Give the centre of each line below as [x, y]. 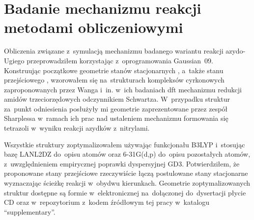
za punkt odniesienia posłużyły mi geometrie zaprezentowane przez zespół [116, 108]
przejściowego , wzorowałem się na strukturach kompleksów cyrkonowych [114, 80]
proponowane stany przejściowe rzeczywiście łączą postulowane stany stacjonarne [126, 173]
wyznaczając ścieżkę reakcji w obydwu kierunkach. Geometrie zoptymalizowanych [127, 183]
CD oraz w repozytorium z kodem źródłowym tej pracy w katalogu [107, 202]
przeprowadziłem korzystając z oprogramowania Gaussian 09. [120, 60]
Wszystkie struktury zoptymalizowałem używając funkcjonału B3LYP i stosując [125, 144]
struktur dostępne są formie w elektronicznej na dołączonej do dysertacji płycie [125, 192]
